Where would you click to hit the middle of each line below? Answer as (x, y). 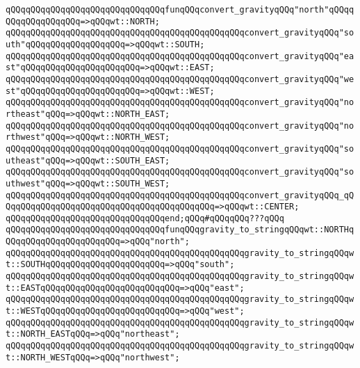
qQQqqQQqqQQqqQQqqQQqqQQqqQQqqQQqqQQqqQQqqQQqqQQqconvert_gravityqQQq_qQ (180, 195)
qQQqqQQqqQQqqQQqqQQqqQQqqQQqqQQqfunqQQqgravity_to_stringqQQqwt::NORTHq (180, 230)
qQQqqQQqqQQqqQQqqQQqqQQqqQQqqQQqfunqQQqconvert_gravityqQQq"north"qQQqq (180, 10)
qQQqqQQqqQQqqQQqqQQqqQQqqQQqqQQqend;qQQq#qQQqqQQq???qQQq (145, 218)
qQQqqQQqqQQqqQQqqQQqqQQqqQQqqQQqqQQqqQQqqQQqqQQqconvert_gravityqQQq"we (180, 79)
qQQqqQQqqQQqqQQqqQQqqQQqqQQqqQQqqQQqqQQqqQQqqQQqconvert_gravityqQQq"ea (180, 56)
